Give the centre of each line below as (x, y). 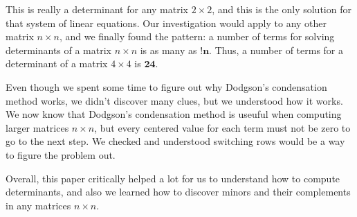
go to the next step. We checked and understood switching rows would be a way (175, 141)
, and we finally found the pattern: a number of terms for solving (197, 36)
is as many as (168, 50)
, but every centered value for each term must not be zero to (222, 127)
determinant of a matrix (57, 63)
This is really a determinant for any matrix (97, 9)
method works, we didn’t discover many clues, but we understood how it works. (174, 100)
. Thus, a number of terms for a (276, 50)
